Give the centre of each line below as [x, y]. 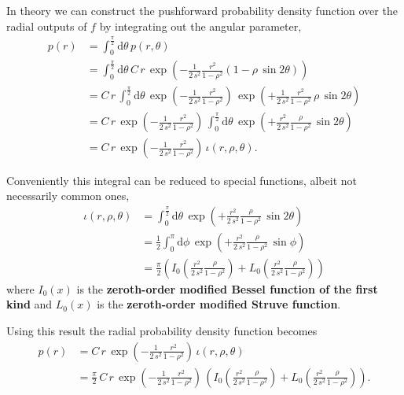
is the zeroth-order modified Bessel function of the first [227, 288]
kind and [29, 304]
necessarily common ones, [68, 196]
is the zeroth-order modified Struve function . [219, 304]
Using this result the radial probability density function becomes [162, 330]
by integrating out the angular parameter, [200, 26]
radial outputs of [47, 26]
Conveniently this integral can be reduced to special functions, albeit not [182, 180]
